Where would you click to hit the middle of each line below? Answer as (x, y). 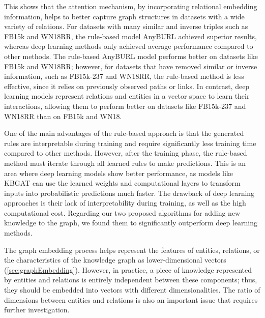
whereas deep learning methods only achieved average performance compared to (129, 46)
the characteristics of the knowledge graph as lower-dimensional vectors (115, 260)
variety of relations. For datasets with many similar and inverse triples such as (126, 26)
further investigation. (37, 310)
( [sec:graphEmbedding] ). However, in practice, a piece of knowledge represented (128, 269)
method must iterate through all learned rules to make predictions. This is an (125, 163)
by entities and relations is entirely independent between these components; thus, (131, 280)
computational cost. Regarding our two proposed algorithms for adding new (122, 212)
